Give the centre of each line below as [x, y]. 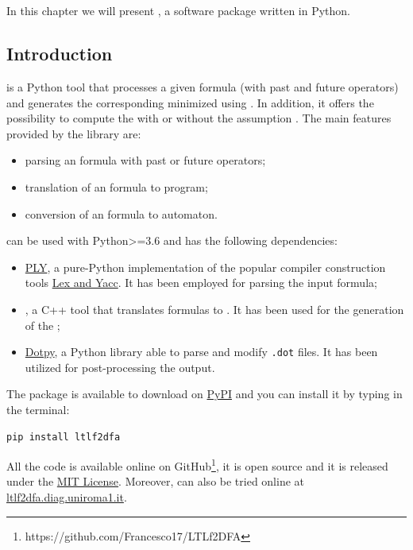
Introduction [60, 54]
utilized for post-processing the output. [120, 367]
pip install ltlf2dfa [64, 437]
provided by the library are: [74, 133]
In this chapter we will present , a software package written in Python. [179, 11]
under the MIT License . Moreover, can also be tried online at [156, 481]
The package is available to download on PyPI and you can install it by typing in [205, 394]
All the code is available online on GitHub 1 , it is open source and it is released [197, 465]
